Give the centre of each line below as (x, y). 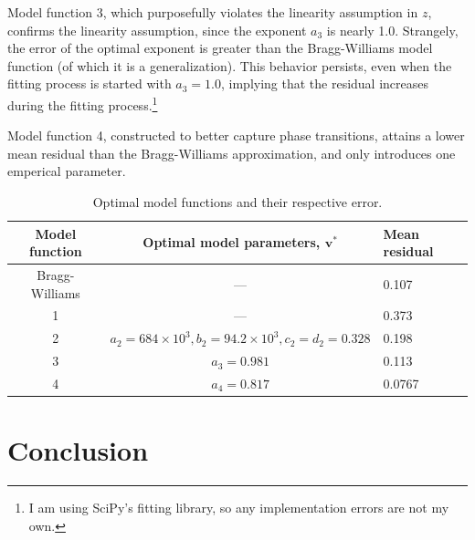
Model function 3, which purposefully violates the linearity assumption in (213, 12)
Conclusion (78, 450)
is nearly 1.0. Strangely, (392, 30)
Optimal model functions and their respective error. (237, 202)
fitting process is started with (90, 83)
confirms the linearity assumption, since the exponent (157, 30)
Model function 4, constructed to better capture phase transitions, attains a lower (236, 135)
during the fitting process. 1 (83, 103)
